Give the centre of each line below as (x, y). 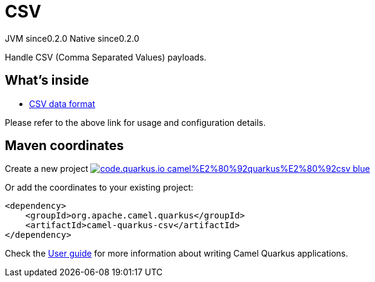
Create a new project (47, 169)
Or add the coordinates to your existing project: (99, 188)
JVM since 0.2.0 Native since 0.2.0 (72, 38)
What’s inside (47, 80)
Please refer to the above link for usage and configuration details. (135, 122)
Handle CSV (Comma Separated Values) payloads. (106, 57)
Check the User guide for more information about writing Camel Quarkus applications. (177, 254)
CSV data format (62, 103)
